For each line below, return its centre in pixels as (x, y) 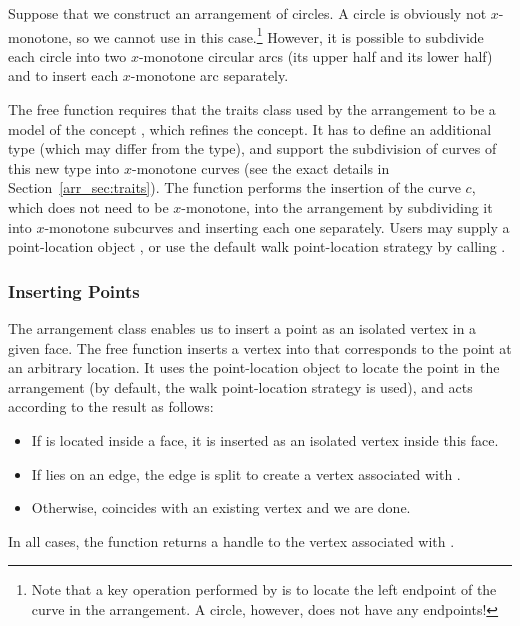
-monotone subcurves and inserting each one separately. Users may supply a (277, 226)
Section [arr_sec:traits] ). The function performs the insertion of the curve (234, 187)
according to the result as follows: (111, 406)
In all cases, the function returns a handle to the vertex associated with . (231, 540)
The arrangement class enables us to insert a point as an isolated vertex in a (242, 328)
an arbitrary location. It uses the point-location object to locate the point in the (254, 367)
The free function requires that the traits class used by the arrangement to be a (252, 109)
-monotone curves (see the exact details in (260, 167)
